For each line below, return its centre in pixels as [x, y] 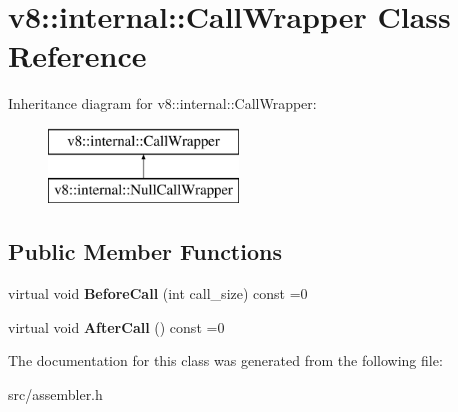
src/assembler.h [55, 394]
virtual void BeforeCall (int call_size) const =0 [158, 293]
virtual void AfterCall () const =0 [116, 326]
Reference [77, 55]
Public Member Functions [145, 251]
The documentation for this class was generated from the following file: [225, 360]
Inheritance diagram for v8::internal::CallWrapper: [162, 103]
